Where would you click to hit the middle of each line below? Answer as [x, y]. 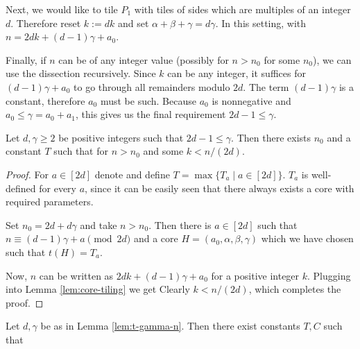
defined [21, 188]
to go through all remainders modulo [152, 86]
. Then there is [180, 224]
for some [282, 59]
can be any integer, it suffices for [237, 73]
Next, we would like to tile [62, 9]
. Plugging [329, 275]
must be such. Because [148, 100]
